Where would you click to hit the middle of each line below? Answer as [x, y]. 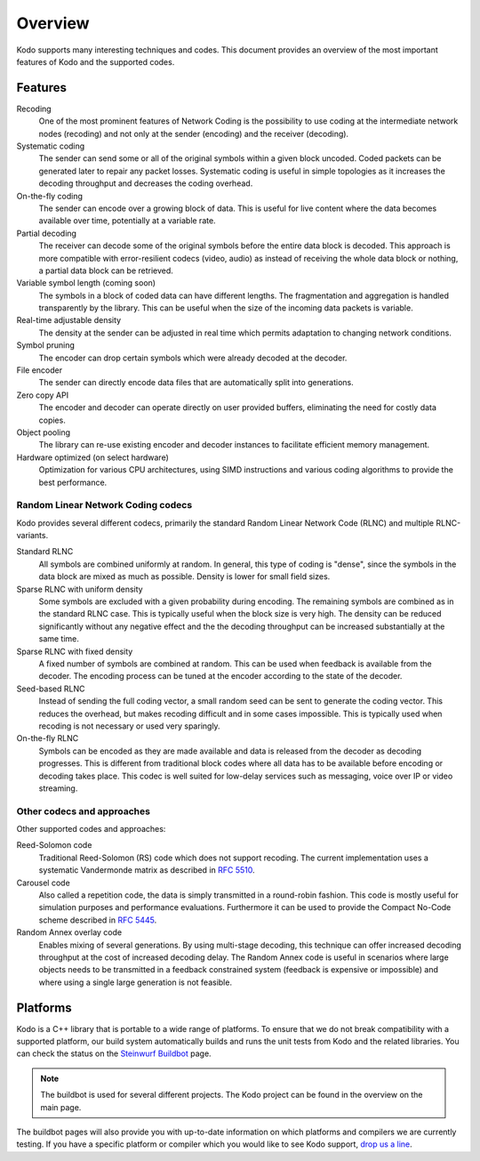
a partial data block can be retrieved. [106, 270]
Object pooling [44, 432]
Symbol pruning [46, 345]
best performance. [73, 482]
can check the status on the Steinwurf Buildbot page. [114, 1053]
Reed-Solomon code [54, 845]
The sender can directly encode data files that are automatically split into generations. [196, 383]
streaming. [58, 788]
